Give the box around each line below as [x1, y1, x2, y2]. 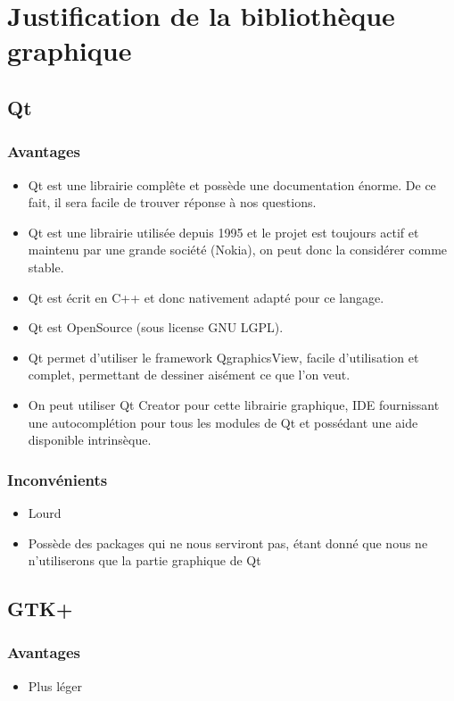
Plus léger [28, 676, 82, 695]
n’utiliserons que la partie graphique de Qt [28, 551, 261, 570]
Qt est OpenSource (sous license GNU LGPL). [28, 318, 284, 337]
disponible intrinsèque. [28, 430, 152, 449]
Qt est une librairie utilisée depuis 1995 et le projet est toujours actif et [28, 222, 419, 241]
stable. [28, 257, 64, 276]
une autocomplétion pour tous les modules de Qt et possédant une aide [28, 413, 418, 431]
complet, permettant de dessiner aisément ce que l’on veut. [28, 365, 351, 384]
